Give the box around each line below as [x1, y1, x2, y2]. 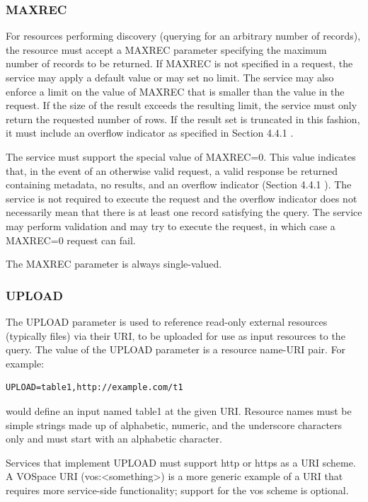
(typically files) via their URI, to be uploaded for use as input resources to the [6, 328, 345, 343]
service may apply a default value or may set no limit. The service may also [6, 70, 334, 84]
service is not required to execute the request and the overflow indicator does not [6, 190, 357, 205]
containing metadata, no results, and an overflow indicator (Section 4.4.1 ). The [6, 177, 352, 192]
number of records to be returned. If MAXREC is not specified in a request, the [6, 56, 353, 71]
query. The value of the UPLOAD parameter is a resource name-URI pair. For [6, 342, 346, 357]
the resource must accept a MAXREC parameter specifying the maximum [6, 42, 327, 57]
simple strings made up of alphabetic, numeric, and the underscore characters [6, 417, 343, 432]
